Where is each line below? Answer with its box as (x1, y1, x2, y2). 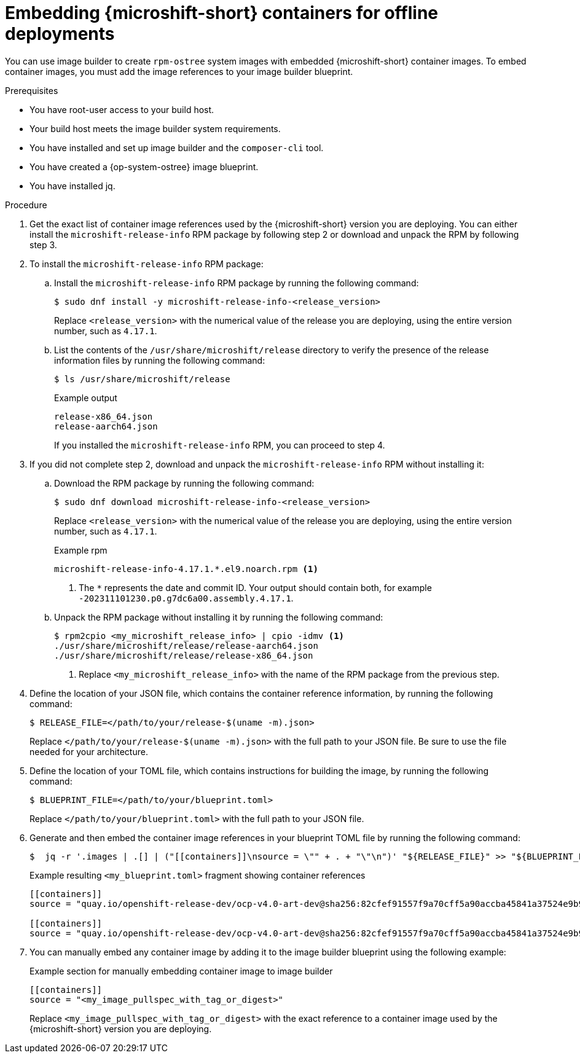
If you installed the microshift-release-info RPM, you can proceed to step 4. (54, 439, 385, 450)
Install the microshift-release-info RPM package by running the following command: (54, 277, 419, 288)
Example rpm (54, 544, 108, 555)
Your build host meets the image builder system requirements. (29, 123, 281, 134)
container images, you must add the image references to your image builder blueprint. (5, 66, 353, 77)
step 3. (29, 239, 57, 250)
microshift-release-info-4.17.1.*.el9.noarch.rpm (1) (54, 563, 318, 574)
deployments (5, 23, 115, 44)
